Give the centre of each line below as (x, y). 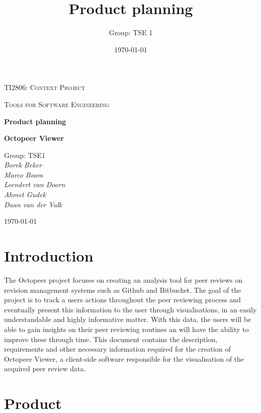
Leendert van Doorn (35, 184)
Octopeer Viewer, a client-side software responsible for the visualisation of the (124, 358)
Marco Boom (24, 174)
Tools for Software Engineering (57, 104)
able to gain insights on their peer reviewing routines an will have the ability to (126, 329)
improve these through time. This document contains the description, (111, 339)
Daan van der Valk (33, 204)
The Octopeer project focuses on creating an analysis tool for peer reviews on (123, 279)
